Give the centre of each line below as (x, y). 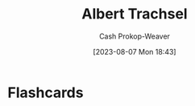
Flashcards (46, 92)
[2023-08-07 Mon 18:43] (135, 51)
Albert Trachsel (135, 14)
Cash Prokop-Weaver (135, 36)
